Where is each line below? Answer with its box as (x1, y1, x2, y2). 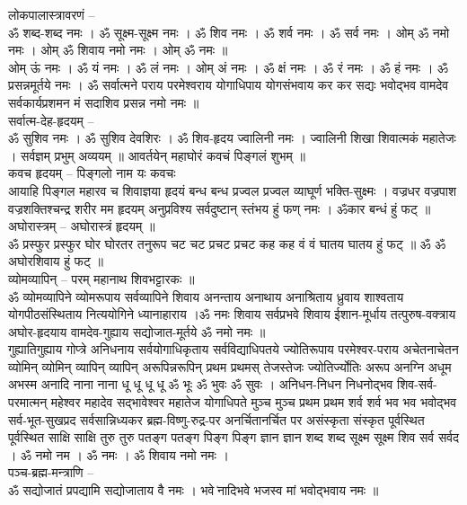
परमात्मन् (8, 393, 48, 412)
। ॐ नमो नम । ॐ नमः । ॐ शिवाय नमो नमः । (8, 445, 230, 464)
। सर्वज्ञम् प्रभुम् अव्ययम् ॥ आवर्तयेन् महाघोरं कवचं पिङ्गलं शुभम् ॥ (8, 146, 305, 164)
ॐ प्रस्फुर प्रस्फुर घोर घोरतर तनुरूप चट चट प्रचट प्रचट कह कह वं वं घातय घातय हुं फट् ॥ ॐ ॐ (8, 234, 445, 252)
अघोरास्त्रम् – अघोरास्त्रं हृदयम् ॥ (8, 217, 155, 235)
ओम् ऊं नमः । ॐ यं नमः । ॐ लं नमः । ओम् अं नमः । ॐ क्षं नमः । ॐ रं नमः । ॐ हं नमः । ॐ (8, 58, 448, 76)
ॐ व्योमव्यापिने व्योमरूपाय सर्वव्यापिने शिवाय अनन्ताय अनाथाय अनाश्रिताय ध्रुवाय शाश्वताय (8, 287, 404, 306)
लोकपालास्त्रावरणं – (8, 5, 95, 23)
